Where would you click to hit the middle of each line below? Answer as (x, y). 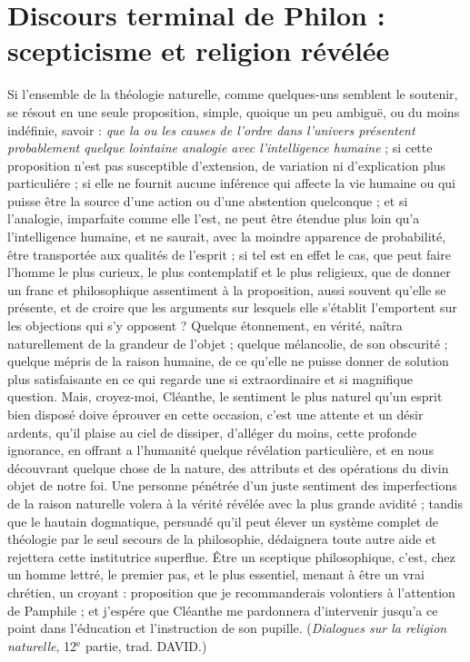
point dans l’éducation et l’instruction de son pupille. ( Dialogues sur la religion (227, 628)
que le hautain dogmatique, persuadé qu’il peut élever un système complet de (223, 521)
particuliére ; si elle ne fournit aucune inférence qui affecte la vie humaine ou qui (231, 183)
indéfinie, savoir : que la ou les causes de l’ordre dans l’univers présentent (211, 129)
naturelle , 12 (42, 645)
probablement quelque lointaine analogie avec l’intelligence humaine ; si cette (220, 148)
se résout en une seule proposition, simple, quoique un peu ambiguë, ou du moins (234, 111)
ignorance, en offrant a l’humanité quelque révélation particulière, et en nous (220, 450)
